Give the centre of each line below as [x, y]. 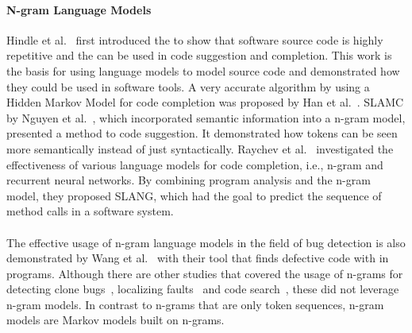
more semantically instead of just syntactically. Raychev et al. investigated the [200, 148]
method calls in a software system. [90, 211]
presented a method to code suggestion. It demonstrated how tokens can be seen [202, 133]
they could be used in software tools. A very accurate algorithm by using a [188, 86]
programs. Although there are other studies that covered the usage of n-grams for [205, 273]
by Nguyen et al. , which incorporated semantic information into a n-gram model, [206, 117]
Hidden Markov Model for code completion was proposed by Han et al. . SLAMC [205, 102]
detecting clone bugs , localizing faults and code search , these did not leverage [203, 289]
